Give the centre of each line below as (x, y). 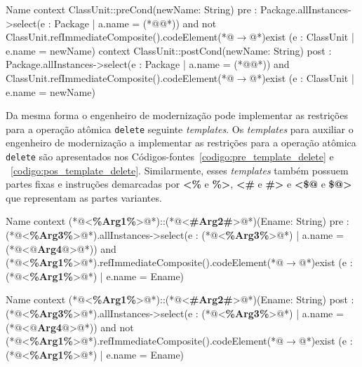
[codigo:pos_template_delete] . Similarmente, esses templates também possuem (180, 170)
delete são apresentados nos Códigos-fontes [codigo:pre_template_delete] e (170, 156)
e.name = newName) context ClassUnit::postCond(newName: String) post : (169, 50)
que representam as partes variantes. (84, 197)
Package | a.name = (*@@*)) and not (135, 23)
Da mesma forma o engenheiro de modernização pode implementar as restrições (177, 115)
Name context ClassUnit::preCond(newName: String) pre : (132, 9)
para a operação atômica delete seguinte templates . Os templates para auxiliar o (180, 129)
